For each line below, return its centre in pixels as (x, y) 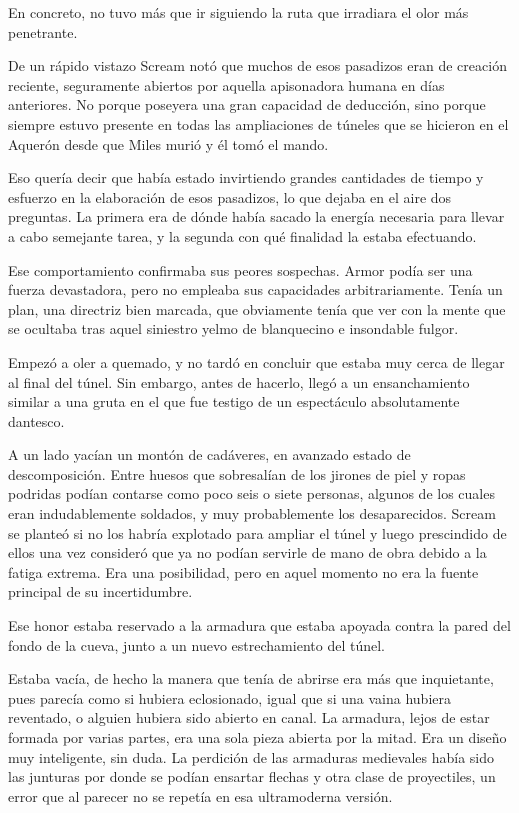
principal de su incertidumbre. (100, 591)
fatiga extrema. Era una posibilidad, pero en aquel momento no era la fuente (243, 571)
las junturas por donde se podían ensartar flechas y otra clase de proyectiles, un (252, 776)
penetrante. (43, 31)
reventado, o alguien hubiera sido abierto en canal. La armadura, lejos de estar (249, 717)
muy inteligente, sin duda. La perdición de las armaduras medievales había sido (251, 756)
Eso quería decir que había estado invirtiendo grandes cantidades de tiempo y (246, 177)
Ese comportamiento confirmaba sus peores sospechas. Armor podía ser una (240, 269)
